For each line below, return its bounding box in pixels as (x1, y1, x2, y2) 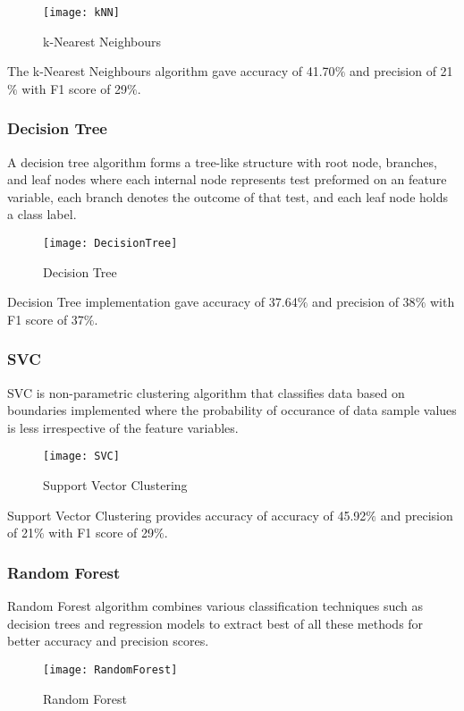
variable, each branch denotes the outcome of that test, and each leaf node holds (7, 187, 449, 206)
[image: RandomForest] (43, 663, 178, 676)
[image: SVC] (43, 450, 120, 463)
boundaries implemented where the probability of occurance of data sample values (7, 401, 457, 419)
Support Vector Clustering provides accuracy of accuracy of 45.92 (7, 505, 367, 524)
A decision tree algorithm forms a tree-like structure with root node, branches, (7, 152, 437, 171)
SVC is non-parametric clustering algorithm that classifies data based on (7, 383, 405, 402)
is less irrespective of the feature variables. (7, 418, 239, 436)
